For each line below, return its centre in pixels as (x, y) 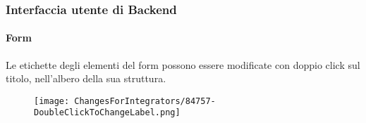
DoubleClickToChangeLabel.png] (107, 113)
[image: (52, 101)
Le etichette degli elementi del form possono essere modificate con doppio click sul (183, 64)
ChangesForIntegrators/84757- (145, 101)
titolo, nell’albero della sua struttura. (86, 78)
